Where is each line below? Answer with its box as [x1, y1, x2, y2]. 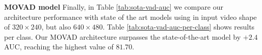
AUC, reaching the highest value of [4, 41, 114, 52]
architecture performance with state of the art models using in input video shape [4, 11, 257, 22]
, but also [41, 21, 71, 32]
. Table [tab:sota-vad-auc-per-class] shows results [102, 21, 255, 32]
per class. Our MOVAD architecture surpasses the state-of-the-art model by [4, 31, 241, 42]
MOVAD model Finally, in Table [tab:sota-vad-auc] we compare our [4, 2, 223, 12]
